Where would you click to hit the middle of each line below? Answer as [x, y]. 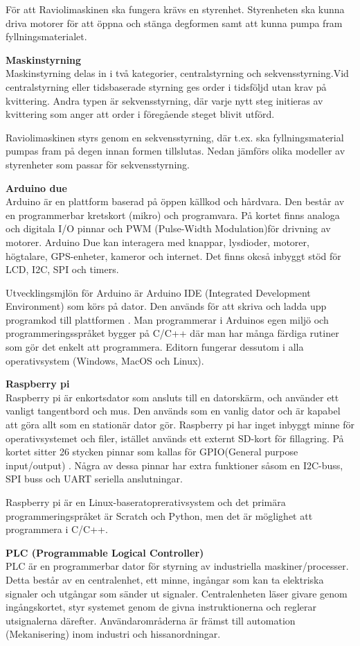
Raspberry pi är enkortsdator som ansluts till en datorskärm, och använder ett [172, 397]
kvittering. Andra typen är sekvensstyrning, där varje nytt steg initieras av [164, 100]
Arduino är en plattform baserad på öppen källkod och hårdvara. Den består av [175, 201]
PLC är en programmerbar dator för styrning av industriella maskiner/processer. [177, 566]
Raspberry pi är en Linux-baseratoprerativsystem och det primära [146, 502]
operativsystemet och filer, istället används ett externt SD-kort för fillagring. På [175, 438]
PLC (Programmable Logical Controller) [105, 552]
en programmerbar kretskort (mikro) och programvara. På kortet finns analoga [173, 215]
